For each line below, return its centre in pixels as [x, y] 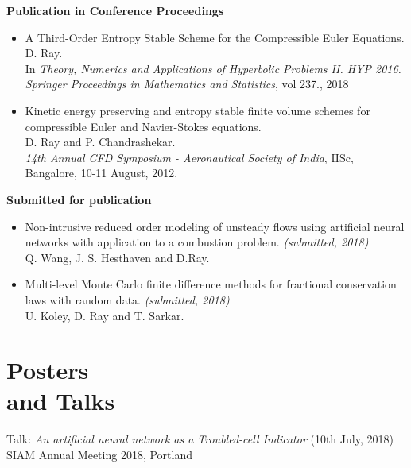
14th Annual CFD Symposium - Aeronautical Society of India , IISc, [189, 157]
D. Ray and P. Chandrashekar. [100, 142]
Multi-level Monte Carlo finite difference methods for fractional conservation [211, 284]
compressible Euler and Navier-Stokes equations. [143, 126]
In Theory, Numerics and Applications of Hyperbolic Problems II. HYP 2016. [213, 68]
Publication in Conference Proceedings [115, 10]
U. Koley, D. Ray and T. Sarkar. [105, 315]
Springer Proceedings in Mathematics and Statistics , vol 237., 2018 [187, 84]
